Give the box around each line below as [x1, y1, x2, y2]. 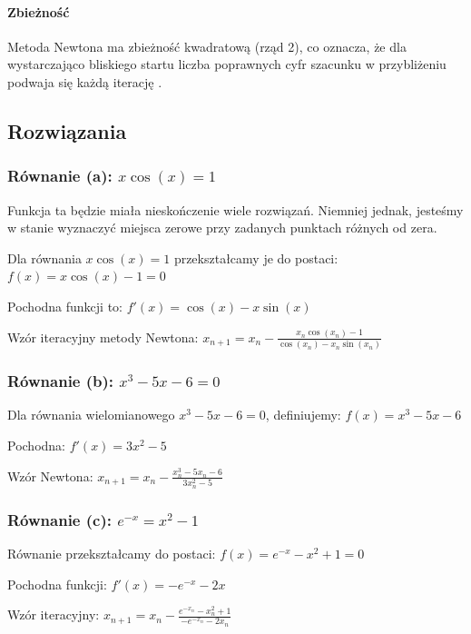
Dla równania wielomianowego [7, 405, 175, 424]
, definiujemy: [265, 405, 341, 424]
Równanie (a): [7, 164, 113, 187]
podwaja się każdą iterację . [7, 72, 162, 91]
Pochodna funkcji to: [7, 296, 123, 315]
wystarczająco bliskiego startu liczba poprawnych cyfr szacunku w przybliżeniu [7, 54, 446, 74]
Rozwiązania [7, 116, 127, 144]
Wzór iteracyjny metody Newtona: [7, 327, 199, 346]
